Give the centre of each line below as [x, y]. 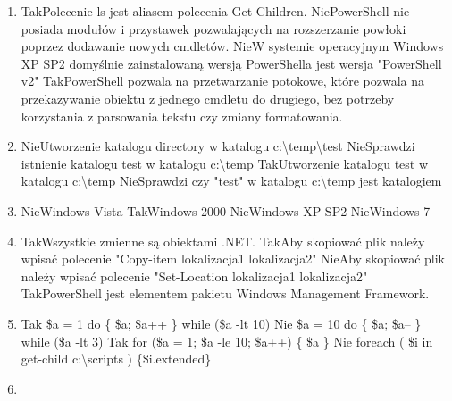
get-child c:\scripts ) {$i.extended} [116, 359]
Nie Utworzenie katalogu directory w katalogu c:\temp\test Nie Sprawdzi [218, 146]
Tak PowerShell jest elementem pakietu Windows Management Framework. [225, 293]
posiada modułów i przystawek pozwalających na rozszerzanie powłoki [213, 28]
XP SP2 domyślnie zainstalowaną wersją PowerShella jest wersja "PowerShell [231, 63]
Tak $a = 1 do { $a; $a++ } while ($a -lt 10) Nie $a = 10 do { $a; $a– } [221, 323]
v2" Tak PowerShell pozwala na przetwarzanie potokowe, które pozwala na [223, 81]
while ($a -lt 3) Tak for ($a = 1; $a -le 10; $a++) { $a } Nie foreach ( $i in [227, 341]
